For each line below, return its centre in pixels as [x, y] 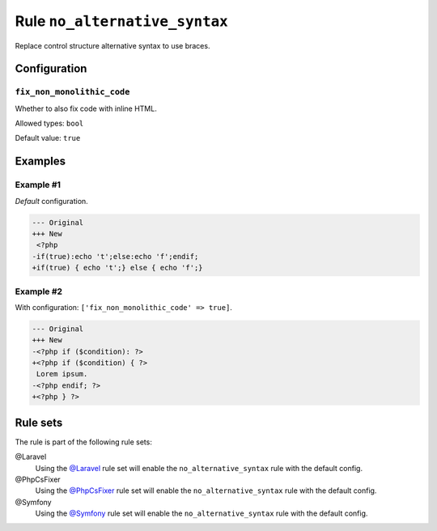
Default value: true [48, 138]
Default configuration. [51, 201]
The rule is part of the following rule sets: [84, 442]
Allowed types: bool [49, 123]
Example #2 [39, 291]
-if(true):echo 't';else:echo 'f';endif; [115, 256]
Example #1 [38, 185]
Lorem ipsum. [62, 374]
